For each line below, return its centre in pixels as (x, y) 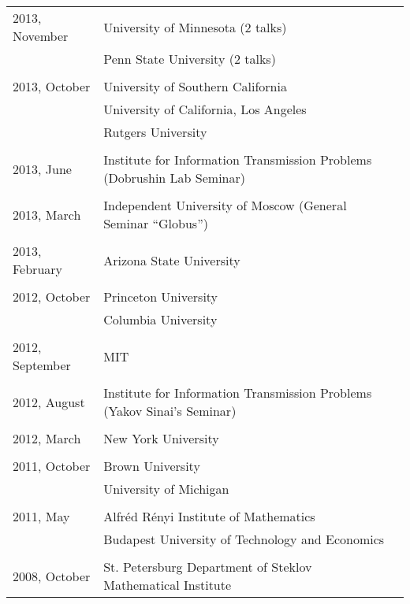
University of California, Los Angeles (205, 109)
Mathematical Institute (168, 585)
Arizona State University (172, 260)
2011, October (52, 466)
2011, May (41, 516)
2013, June (42, 169)
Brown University (152, 466)
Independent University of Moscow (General (225, 205)
